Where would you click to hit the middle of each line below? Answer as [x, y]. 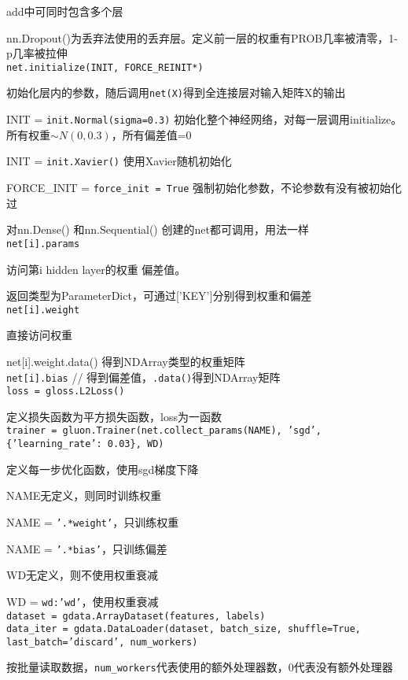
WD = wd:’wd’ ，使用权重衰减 [83, 601]
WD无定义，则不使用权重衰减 [83, 575]
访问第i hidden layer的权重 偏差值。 [96, 269]
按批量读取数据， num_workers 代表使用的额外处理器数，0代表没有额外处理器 [200, 667]
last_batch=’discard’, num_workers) [102, 642]
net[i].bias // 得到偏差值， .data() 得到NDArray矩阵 [143, 377]
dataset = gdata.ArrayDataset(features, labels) [136, 616]
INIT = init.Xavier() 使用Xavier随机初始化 [119, 161]
